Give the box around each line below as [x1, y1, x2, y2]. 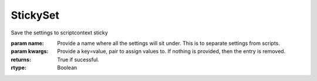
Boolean [57, 64, 77, 71]
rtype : [11, 64, 26, 71]
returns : [11, 56, 32, 63]
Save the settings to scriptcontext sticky [11, 29, 108, 36]
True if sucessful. [57, 56, 99, 63]
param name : [11, 40, 44, 47]
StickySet [11, 9, 60, 22]
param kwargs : [11, 48, 49, 55]
